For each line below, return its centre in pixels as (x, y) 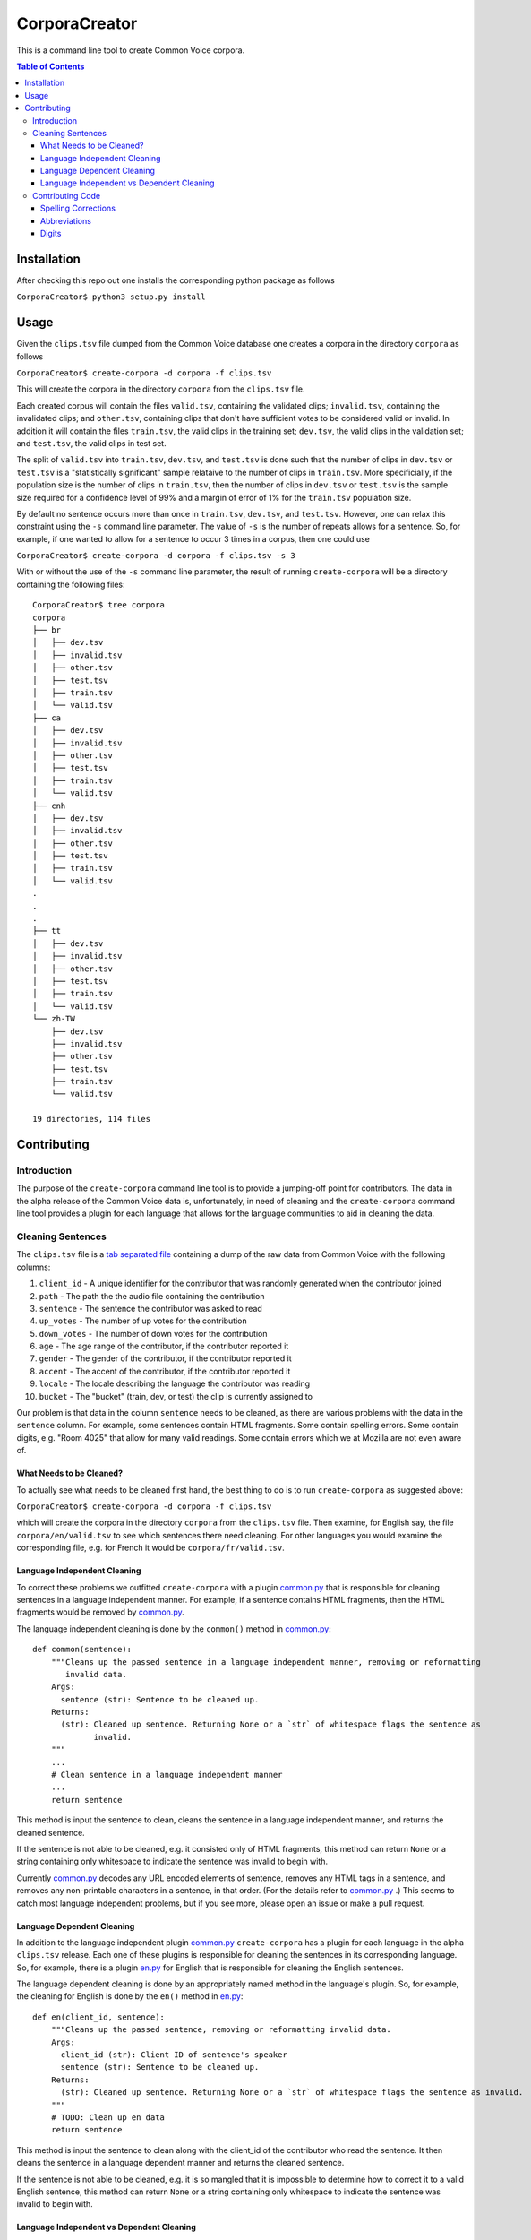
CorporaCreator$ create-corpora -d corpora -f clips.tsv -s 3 (156, 556)
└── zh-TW (54, 1019)
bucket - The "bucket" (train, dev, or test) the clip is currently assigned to (176, 1396)
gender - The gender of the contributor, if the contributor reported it (165, 1358)
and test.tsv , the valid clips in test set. (91, 443)
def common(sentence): (82, 1650)
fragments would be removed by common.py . (100, 1612)
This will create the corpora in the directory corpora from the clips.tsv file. (161, 389)
